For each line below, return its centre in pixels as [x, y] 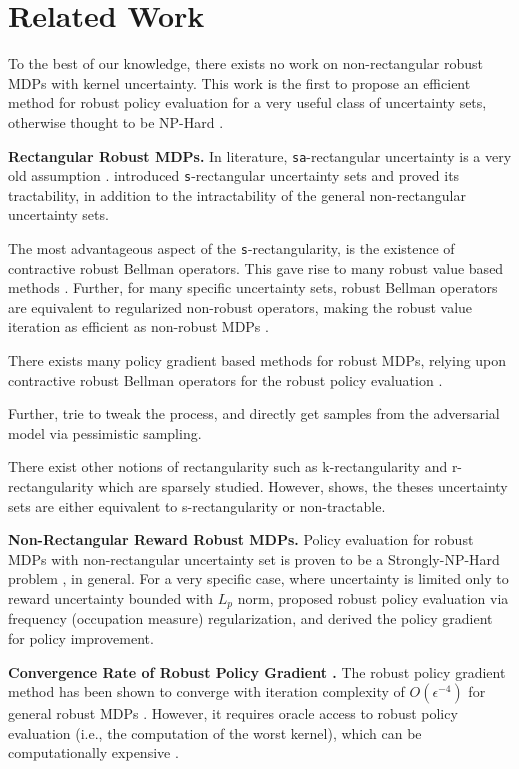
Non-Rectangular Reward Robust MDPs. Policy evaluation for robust [241, 539]
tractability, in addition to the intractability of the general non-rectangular [237, 194]
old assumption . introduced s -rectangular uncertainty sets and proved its [234, 175]
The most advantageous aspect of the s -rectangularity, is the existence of [231, 248]
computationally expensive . [93, 752]
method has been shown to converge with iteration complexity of [206, 691]
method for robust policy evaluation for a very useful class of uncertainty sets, [247, 102]
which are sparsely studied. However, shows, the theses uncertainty [303, 486]
